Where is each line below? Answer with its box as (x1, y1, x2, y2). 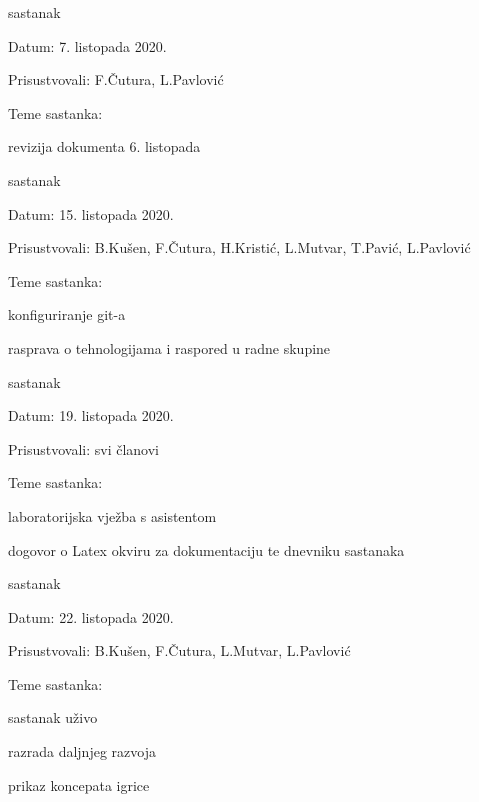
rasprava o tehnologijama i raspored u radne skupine (8, 337, 331, 358)
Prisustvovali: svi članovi (8, 438, 159, 459)
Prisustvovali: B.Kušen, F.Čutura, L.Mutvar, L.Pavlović (8, 640, 351, 661)
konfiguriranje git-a (8, 304, 126, 325)
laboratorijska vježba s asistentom (8, 505, 217, 526)
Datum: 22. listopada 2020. (8, 606, 174, 627)
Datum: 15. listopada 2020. (8, 203, 174, 224)
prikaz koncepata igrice (8, 774, 150, 795)
